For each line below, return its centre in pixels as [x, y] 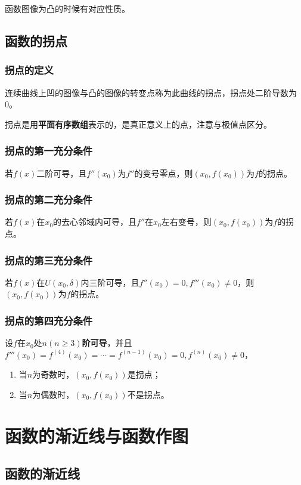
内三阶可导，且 [110, 282]
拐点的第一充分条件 [49, 151]
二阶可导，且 [62, 173]
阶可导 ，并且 [107, 343]
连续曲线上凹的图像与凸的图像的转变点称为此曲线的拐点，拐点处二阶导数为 [151, 92]
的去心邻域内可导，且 [95, 222]
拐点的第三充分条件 [49, 260]
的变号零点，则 [164, 173]
